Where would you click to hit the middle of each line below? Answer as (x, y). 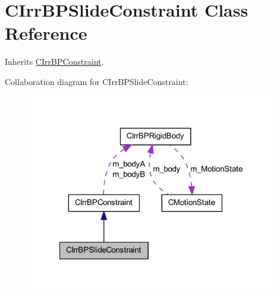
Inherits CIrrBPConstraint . (54, 62)
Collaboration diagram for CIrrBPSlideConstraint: (97, 81)
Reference (46, 33)
